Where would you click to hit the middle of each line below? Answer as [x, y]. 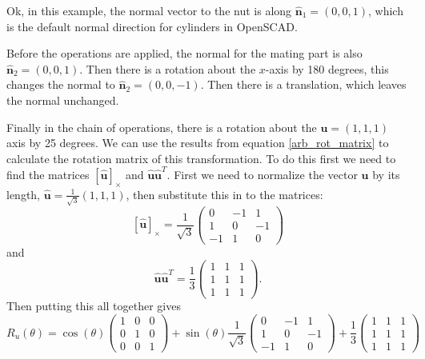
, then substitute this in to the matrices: [225, 194]
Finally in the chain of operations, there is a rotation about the [162, 127]
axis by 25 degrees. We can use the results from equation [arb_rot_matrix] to [198, 143]
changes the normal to [61, 84]
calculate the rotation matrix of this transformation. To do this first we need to [201, 158]
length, [24, 194]
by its [386, 175]
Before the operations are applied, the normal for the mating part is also [184, 53]
